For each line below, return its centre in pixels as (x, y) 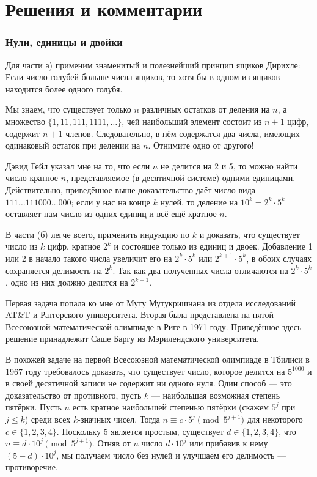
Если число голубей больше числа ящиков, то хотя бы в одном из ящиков (143, 77)
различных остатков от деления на (206, 109)
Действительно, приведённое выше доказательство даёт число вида (130, 189)
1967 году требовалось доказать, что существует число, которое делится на (145, 371)
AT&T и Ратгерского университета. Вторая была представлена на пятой (140, 315)
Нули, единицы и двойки (64, 42)
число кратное (32, 178)
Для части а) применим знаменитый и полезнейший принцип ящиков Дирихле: (153, 65)
